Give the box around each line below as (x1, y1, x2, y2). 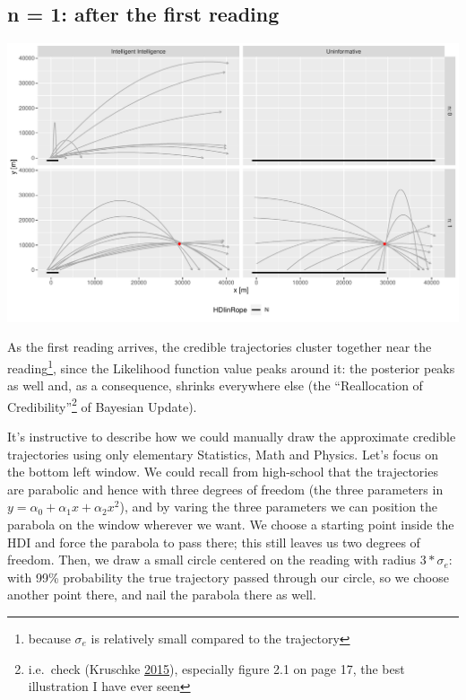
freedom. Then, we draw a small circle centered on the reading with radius (7, 550, 417, 569)
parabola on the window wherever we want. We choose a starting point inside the (7, 515, 454, 534)
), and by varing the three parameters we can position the (119, 497, 438, 516)
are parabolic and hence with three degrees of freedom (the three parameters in (7, 479, 444, 498)
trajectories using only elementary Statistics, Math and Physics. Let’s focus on (7, 444, 439, 463)
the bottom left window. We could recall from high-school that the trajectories (7, 462, 438, 481)
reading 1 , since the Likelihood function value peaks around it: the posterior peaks (7, 355, 455, 377)
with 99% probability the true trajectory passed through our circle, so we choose (7, 567, 449, 586)
